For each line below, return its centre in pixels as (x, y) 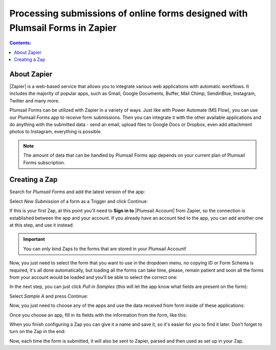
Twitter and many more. (34, 100)
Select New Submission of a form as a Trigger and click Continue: (79, 201)
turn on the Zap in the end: (38, 332)
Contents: (20, 43)
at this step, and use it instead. (42, 225)
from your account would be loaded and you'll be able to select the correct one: (94, 277)
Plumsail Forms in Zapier (63, 28)
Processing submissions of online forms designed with (129, 13)
